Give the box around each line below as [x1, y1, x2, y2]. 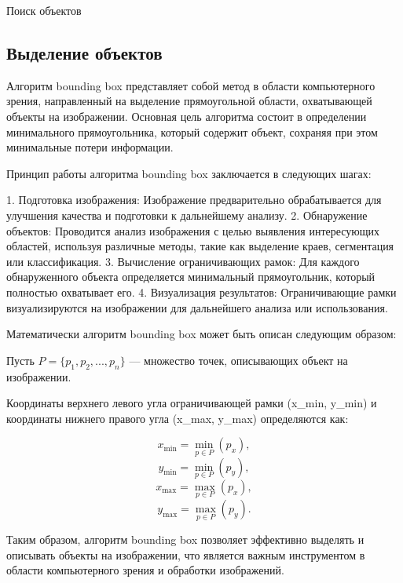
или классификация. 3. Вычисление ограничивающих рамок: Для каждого [6, 253, 360, 269]
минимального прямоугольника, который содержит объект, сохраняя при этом [6, 123, 378, 140]
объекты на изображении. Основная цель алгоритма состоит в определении [6, 107, 367, 124]
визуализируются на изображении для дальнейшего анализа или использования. [6, 299, 388, 315]
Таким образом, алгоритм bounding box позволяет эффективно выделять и [6, 531, 365, 548]
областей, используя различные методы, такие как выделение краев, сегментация [6, 238, 394, 254]
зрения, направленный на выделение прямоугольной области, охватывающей [6, 93, 372, 109]
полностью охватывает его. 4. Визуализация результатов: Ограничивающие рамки [6, 283, 397, 300]
